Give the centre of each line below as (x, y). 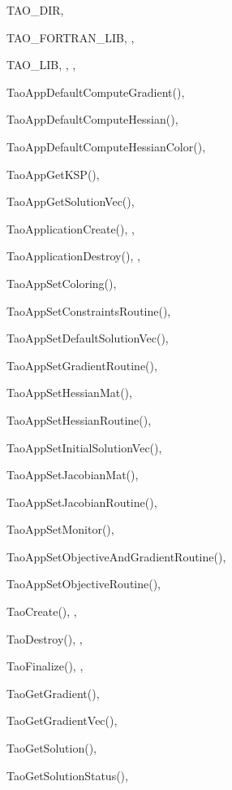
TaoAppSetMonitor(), (60, 529)
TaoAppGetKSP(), (53, 174)
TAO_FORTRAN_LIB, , (71, 37)
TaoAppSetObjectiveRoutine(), (84, 584)
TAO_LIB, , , (41, 65)
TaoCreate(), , (42, 611)
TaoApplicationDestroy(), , (73, 256)
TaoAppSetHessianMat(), (69, 393)
